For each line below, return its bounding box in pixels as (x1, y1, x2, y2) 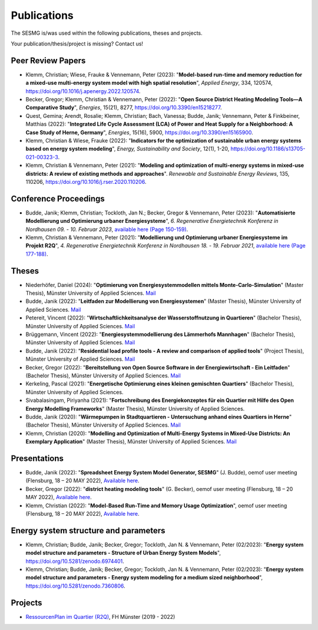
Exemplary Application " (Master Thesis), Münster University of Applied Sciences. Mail (25, 438, 237, 445)
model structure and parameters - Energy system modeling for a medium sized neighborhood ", (25, 574, 263, 581)
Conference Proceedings (11, 193, 105, 203)
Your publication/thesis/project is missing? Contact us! (11, 40, 144, 47)
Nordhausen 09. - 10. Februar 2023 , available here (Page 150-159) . (25, 226, 188, 233)
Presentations (11, 453, 64, 463)
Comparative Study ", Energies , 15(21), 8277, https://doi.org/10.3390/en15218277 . (25, 104, 222, 111)
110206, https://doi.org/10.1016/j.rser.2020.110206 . (25, 178, 147, 185)
